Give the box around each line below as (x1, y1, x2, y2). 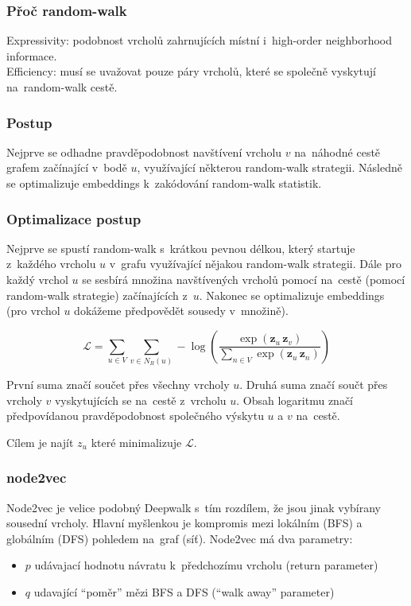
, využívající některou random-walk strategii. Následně (137, 159, 402, 176)
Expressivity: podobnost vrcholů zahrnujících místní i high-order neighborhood (6, 32, 393, 49)
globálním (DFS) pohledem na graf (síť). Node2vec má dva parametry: (6, 530, 353, 546)
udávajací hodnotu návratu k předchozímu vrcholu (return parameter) (34, 557, 378, 573)
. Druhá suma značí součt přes (239, 376, 388, 393)
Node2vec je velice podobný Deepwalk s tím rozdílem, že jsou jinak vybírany (6, 499, 381, 515)
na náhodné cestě (294, 143, 381, 160)
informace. (6, 47, 57, 64)
